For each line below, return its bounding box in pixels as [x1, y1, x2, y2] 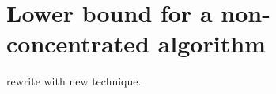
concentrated [6, 27, 149, 60]
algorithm [157, 27, 266, 60]
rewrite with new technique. [6, 73, 142, 89]
